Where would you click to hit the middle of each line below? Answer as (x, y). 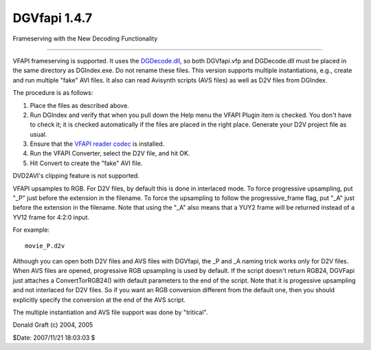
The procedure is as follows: (53, 93)
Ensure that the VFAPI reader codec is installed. (97, 144)
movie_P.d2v (45, 245)
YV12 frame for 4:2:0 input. (51, 217)
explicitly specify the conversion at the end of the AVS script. (99, 300)
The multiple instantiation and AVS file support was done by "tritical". (110, 312)
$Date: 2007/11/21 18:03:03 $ (54, 338)
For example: (31, 230)
